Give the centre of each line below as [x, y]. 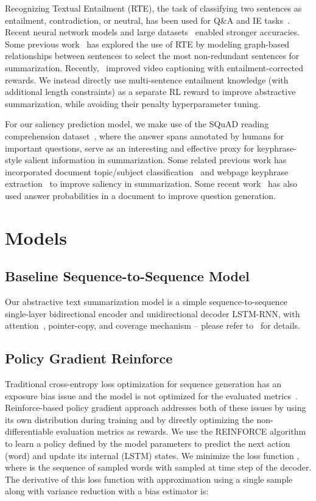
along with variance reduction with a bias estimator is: [107, 491]
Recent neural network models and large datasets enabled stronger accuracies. [153, 32]
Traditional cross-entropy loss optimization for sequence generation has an [143, 384]
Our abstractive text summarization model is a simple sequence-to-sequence [146, 302]
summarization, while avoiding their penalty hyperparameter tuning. [133, 103]
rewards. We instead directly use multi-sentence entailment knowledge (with [147, 79]
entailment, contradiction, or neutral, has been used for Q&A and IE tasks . [148, 20]
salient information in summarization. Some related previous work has [156, 160]
